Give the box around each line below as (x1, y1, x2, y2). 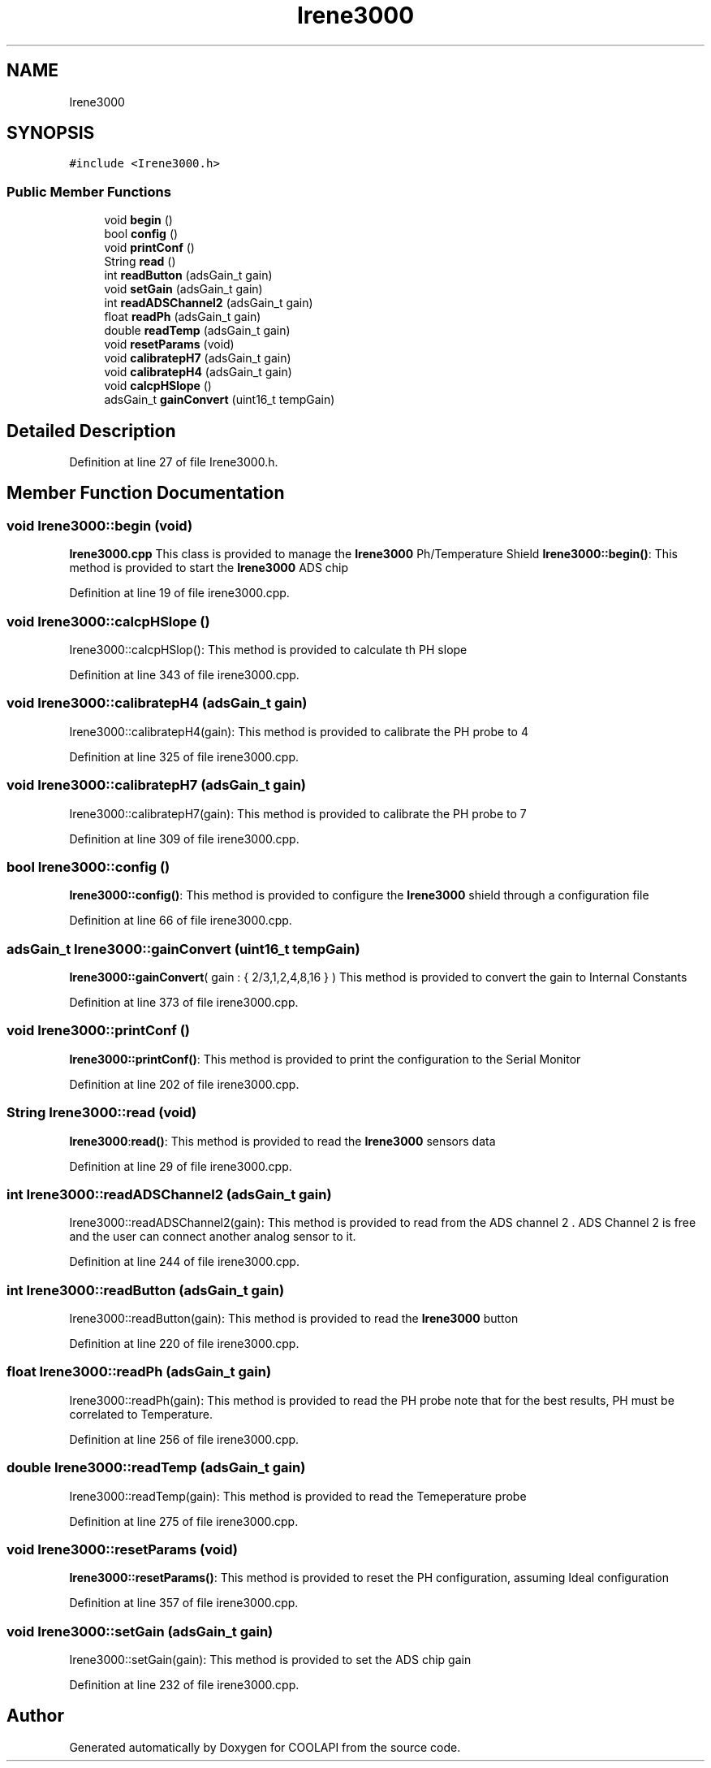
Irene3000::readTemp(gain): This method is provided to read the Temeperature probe (69, 1488, 527, 1503)
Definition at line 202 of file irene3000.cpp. (69, 1077, 299, 1091)
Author (6, 1705, 64, 1727)
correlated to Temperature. (69, 1406, 213, 1421)
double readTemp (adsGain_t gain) (104, 323, 291, 338)
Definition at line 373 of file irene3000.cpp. (69, 995, 299, 1009)
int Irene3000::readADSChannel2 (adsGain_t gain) (6, 1185, 332, 1202)
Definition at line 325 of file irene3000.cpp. (69, 749, 299, 764)
